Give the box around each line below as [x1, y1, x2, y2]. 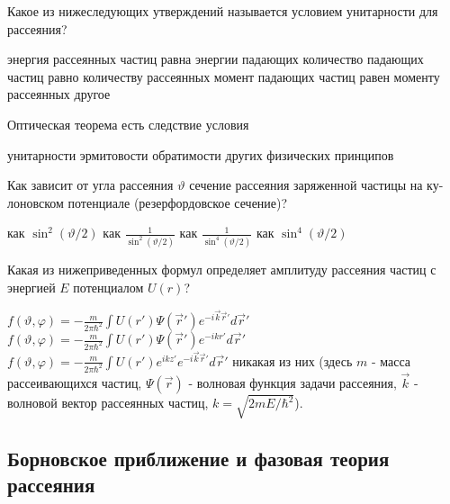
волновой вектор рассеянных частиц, [7, 393, 209, 412]
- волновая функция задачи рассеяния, [188, 373, 397, 391]
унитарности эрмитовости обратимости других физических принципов [7, 145, 394, 164]
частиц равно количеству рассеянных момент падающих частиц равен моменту [7, 67, 440, 85]
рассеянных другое [7, 85, 111, 103]
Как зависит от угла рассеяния [7, 175, 174, 194]
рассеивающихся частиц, [7, 373, 142, 391]
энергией [7, 277, 56, 296]
